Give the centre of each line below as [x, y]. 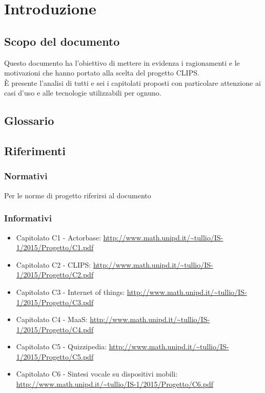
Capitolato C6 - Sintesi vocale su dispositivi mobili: [97, 374]
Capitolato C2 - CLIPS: [54, 264]
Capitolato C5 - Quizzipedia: [61, 347]
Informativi [28, 218]
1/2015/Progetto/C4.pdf [55, 329]
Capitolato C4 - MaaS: [52, 319]
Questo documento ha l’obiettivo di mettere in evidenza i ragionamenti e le [122, 62]
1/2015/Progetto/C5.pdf [55, 356]
